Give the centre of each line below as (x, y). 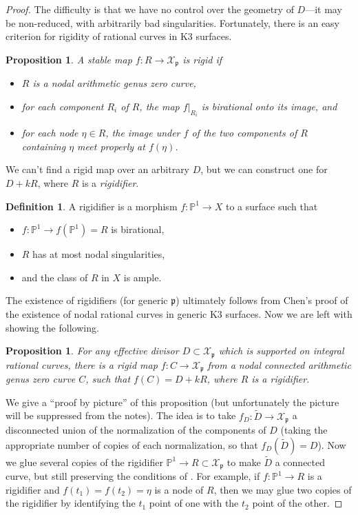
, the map (159, 106)
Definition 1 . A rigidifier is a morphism (92, 206)
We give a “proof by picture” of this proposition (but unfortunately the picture (172, 402)
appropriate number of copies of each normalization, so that (132, 444)
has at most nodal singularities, (99, 254)
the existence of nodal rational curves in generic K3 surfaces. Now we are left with (179, 314)
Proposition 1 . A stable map (69, 59)
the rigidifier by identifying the (71, 503)
